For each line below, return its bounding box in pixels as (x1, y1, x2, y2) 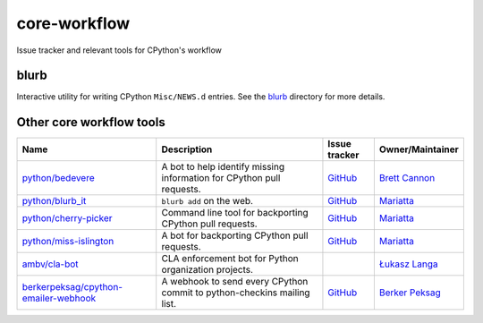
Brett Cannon (378, 172, 436, 184)
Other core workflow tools (16, 115, 165, 130)
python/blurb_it (21, 195, 87, 208)
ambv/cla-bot (21, 258, 80, 270)
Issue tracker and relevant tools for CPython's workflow (16, 45, 223, 55)
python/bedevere (21, 172, 95, 184)
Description (161, 143, 213, 156)
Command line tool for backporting (161, 207, 309, 219)
